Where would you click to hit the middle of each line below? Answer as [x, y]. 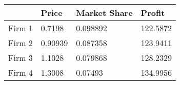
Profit [153, 13]
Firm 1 [21, 28]
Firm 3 [21, 58]
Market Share [104, 13]
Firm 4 [21, 72]
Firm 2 [21, 43]
